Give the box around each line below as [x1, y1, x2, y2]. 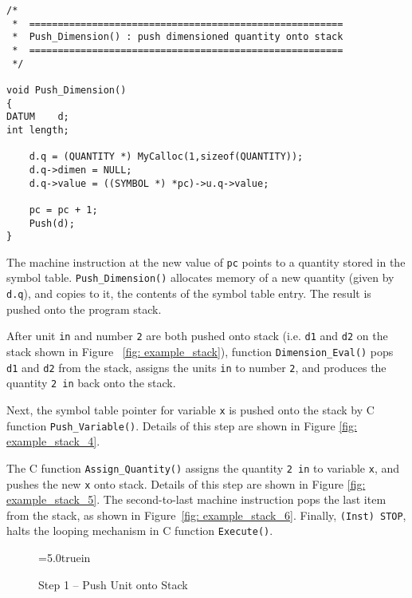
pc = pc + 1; [29, 204, 98, 216]
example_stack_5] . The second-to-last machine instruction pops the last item [6, 491, 386, 508]
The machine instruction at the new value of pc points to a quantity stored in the [6, 253, 406, 270]
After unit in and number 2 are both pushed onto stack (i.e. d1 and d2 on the [6, 327, 388, 344]
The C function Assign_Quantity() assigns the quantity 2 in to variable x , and [6, 459, 400, 476]
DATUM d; [6, 111, 69, 123]
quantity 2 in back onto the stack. [6, 374, 176, 391]
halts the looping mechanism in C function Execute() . [6, 522, 273, 539]
